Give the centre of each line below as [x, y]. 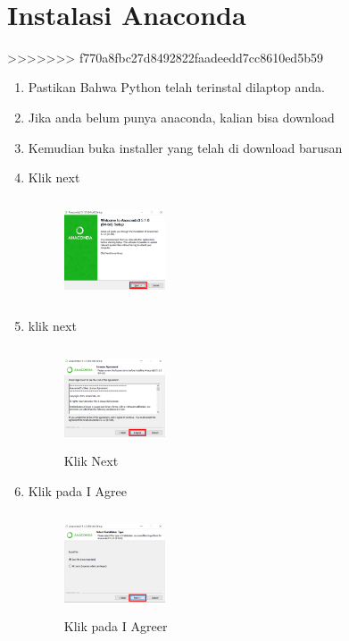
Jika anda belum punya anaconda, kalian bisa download [181, 117]
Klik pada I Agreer [116, 626]
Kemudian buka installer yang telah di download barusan [185, 147]
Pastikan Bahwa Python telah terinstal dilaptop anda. [176, 87]
